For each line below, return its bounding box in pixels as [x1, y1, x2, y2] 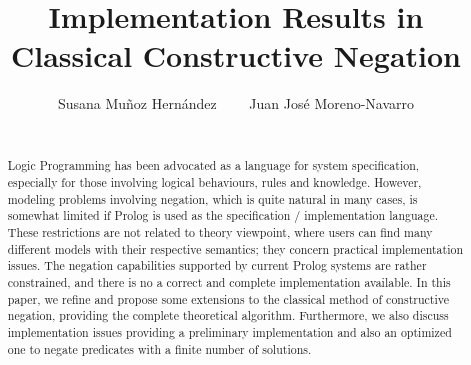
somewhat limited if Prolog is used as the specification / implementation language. [7, 207, 439, 224]
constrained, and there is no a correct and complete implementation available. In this [7, 273, 451, 290]
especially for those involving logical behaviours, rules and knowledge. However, [7, 173, 422, 190]
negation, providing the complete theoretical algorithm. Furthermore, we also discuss [7, 307, 449, 324]
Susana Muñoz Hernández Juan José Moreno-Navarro [57, 93, 415, 114]
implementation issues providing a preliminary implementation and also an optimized [7, 323, 452, 340]
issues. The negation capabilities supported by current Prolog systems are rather [7, 257, 427, 274]
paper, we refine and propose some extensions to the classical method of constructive [7, 290, 449, 307]
